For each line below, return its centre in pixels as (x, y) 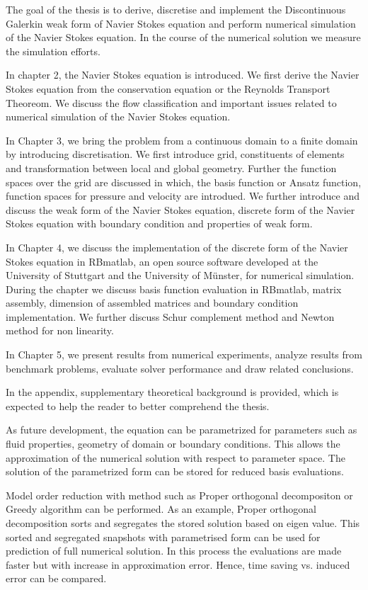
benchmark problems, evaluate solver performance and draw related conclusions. (180, 368)
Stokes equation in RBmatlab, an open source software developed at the (162, 261)
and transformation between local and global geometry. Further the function (171, 168)
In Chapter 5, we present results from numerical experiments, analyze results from (184, 354)
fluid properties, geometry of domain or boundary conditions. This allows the (173, 444)
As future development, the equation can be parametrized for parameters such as (182, 430)
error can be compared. (56, 578)
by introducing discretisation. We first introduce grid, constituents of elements (175, 154)
